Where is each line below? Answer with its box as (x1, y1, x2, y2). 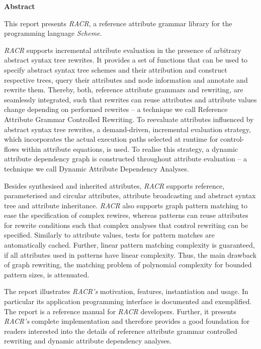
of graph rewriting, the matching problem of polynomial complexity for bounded (4, 259, 252, 270)
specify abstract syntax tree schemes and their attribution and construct (4, 64, 227, 75)
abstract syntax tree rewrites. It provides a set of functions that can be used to (4, 54, 248, 65)
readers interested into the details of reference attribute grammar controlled (4, 325, 237, 336)
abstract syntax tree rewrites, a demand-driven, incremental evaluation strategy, (4, 124, 251, 134)
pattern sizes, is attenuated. (4, 269, 90, 279)
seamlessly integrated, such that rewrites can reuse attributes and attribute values (4, 94, 257, 104)
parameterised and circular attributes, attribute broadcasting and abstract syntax (4, 190, 256, 201)
